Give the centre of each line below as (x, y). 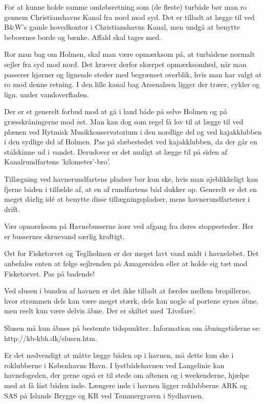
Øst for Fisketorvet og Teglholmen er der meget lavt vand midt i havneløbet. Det (131, 253)
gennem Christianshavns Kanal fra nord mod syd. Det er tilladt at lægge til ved (129, 17)
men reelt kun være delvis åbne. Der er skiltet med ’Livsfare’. (100, 311)
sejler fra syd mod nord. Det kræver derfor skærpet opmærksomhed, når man (125, 64)
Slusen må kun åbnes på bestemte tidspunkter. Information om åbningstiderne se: (132, 328)
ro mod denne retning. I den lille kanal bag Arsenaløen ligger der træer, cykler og (132, 84)
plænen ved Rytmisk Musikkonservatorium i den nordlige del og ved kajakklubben (133, 131)
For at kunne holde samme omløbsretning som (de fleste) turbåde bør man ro (126, 7)
